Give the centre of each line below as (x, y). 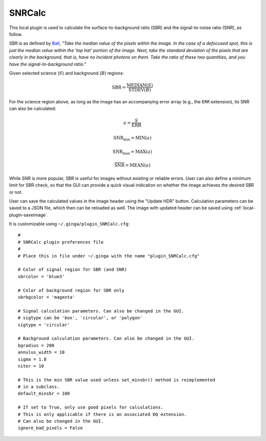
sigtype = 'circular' (44, 325)
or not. (16, 192)
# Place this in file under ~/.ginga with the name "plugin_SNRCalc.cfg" (109, 256)
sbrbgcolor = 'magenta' (47, 297)
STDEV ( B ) (140, 90)
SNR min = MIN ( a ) (133, 139)
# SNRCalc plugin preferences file (61, 242)
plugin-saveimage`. (29, 215)
